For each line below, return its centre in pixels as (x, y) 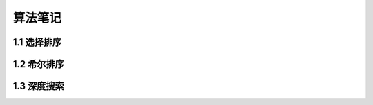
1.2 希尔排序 (39, 64)
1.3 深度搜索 (39, 86)
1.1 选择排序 (37, 42)
